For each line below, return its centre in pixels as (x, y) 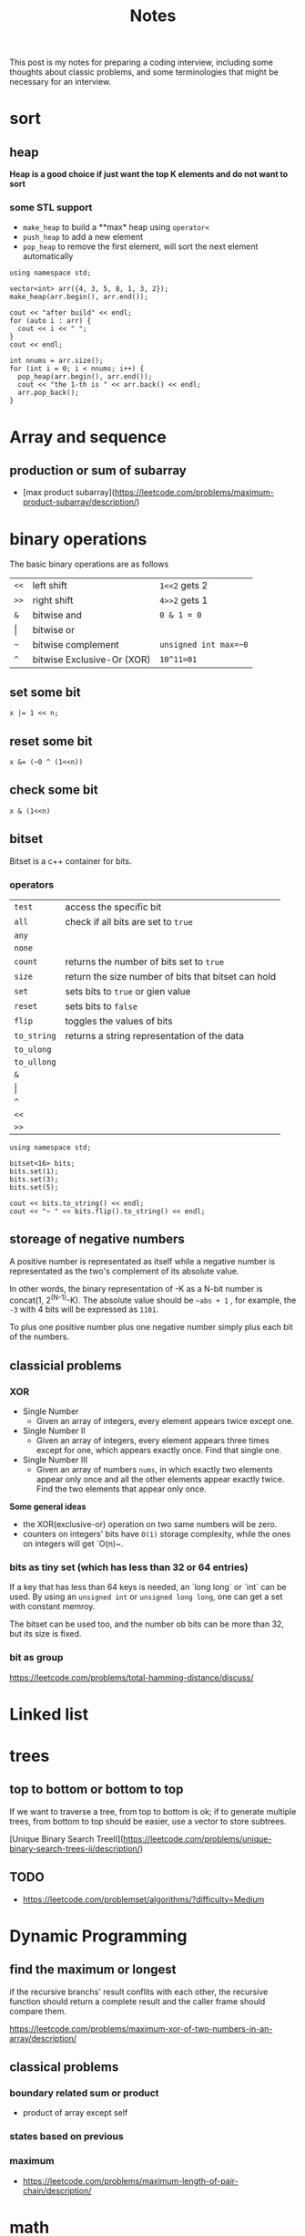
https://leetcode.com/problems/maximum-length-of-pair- (131, 2180)
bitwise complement (76, 645)
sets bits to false (102, 1006)
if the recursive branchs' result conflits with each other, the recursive (139, 1992)
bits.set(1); (34, 1171)
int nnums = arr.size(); (56, 361)
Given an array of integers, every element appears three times (153, 1440)
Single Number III (55, 1460)
